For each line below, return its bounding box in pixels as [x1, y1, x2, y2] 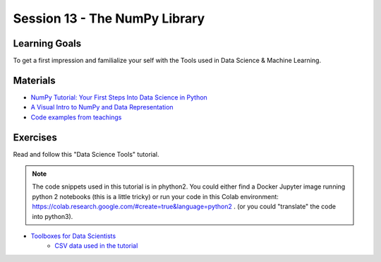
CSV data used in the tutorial [54, 242, 138, 250]
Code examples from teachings [30, 113, 122, 121]
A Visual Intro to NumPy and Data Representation [30, 103, 174, 112]
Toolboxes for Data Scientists [30, 232, 116, 240]
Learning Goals [13, 37, 82, 49]
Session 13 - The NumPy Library [13, 11, 205, 26]
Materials [13, 74, 56, 86]
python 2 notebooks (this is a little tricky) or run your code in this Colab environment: [32, 192, 279, 201]
